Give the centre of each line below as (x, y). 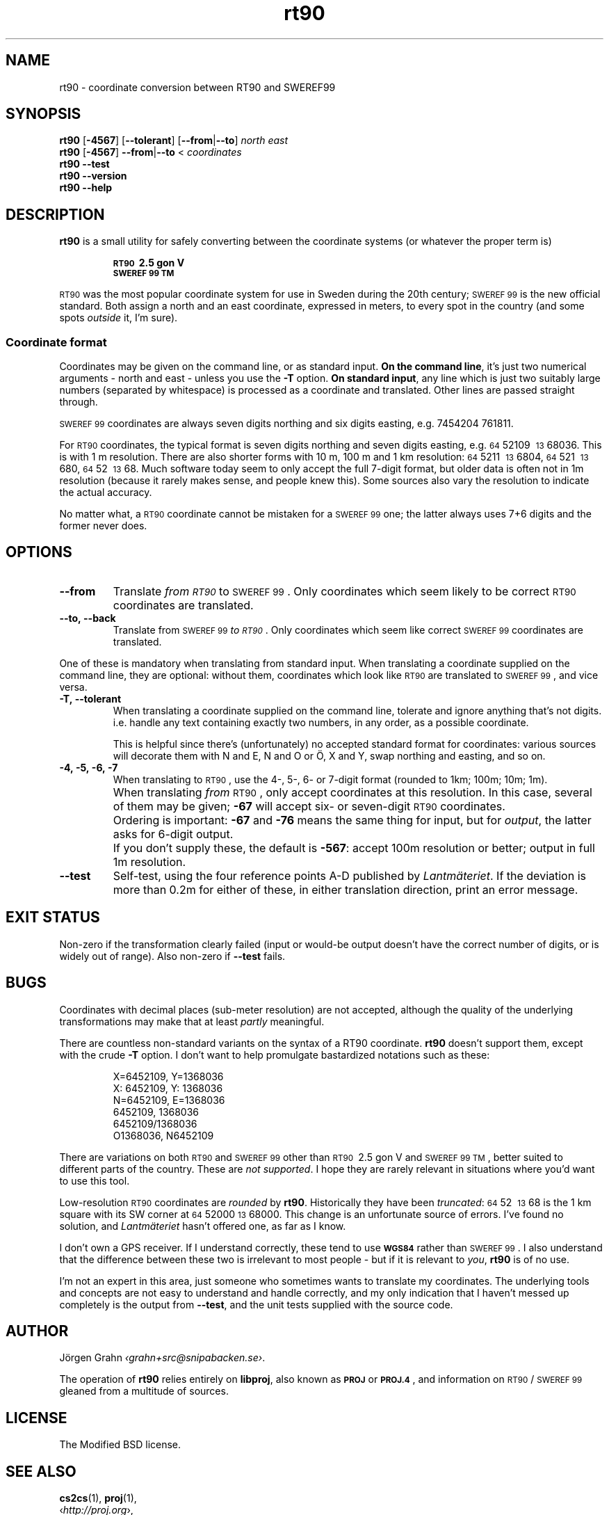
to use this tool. (95, 1180)
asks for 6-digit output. (173, 834)
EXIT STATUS (53, 917)
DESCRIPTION (55, 214)
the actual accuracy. (106, 492)
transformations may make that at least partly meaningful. (192, 1021)
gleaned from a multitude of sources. (144, 1391)
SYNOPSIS (43, 114)
